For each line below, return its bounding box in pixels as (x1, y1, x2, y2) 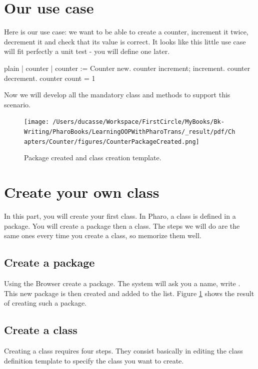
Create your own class (4, 182, 159, 202)
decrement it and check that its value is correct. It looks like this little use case (4, 36, 246, 46)
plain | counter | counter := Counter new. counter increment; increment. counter (4, 62, 250, 73)
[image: (24, 118, 49, 126)
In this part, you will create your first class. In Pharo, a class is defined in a (4, 210, 236, 221)
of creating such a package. (4, 298, 86, 308)
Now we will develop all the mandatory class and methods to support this (4, 89, 230, 100)
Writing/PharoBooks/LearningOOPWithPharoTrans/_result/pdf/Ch (24, 128, 235, 135)
